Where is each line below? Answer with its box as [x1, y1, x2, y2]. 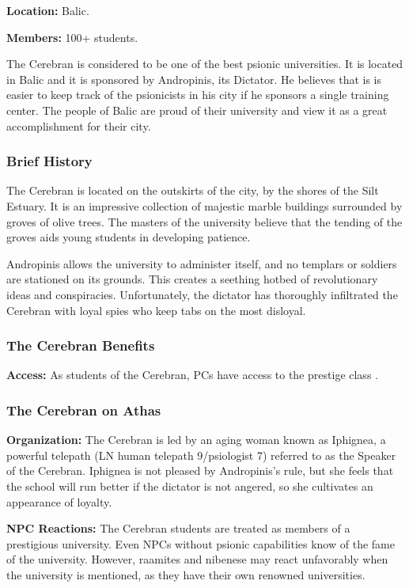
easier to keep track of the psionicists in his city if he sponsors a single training [6, 86, 389, 103]
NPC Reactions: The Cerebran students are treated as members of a [6, 520, 350, 537]
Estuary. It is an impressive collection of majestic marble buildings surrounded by [6, 197, 403, 214]
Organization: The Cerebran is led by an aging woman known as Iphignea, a [6, 431, 386, 448]
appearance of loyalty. [6, 493, 112, 510]
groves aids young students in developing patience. [6, 229, 251, 245]
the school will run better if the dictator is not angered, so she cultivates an [6, 477, 373, 494]
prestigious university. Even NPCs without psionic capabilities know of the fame [6, 535, 395, 552]
